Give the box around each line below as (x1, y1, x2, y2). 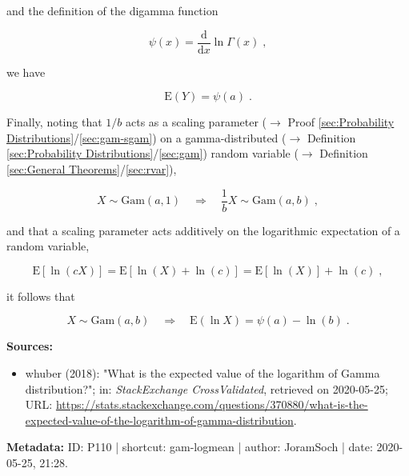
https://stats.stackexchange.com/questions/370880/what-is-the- (55, 396, 368, 413)
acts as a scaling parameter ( (125, 114, 267, 130)
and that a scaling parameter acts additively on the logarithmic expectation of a (6, 222, 400, 238)
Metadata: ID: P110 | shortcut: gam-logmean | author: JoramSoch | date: (6, 438, 373, 455)
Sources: (6, 338, 53, 354)
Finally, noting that (6, 114, 102, 130)
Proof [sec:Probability (287, 114, 395, 130)
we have (6, 63, 46, 80)
